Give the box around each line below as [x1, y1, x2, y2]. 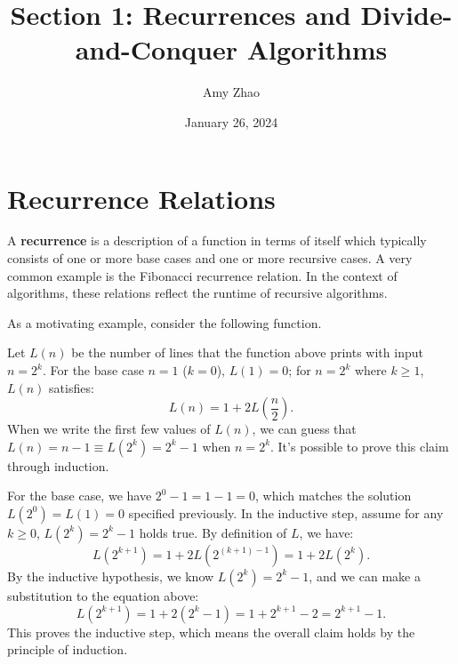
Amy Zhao [202, 83, 261, 101]
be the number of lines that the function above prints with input [71, 343, 423, 362]
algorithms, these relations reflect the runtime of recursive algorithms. [7, 284, 388, 302]
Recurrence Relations [7, 180, 276, 216]
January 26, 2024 [184, 112, 278, 131]
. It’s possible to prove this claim [270, 436, 449, 455]
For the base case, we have [7, 486, 152, 505]
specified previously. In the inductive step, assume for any [128, 503, 444, 522]
